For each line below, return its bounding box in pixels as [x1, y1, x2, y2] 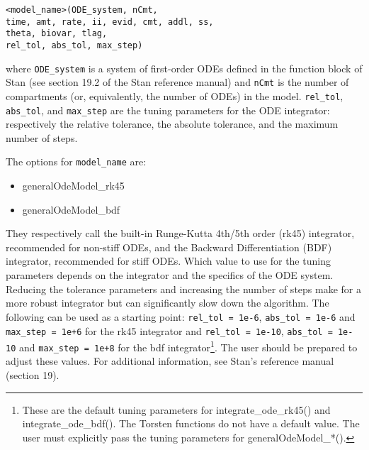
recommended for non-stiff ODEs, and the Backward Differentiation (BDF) [6, 239, 332, 254]
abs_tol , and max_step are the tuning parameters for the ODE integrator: [6, 102, 330, 117]
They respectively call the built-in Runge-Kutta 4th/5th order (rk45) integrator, [6, 226, 355, 241]
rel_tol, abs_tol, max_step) [6, 40, 143, 50]
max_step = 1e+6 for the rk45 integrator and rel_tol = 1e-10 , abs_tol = [6, 323, 333, 338]
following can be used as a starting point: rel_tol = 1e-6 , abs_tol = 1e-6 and [6, 309, 356, 324]
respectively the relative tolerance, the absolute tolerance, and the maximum [6, 116, 339, 131]
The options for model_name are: [6, 154, 147, 169]
